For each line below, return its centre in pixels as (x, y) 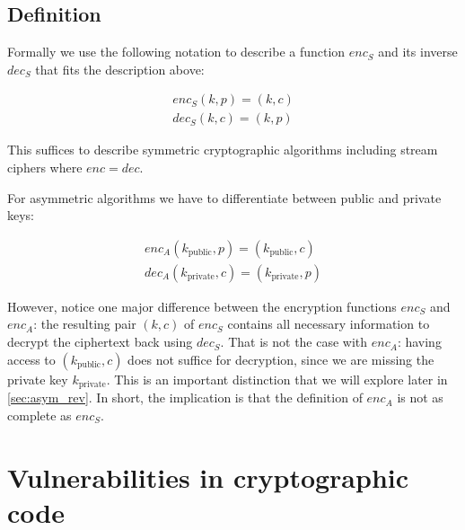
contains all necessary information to (329, 324)
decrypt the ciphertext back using (100, 342)
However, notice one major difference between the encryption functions (202, 306)
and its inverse (418, 52)
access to (31, 359)
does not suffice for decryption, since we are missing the (281, 359)
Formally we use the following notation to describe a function (176, 52)
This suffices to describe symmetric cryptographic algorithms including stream (223, 150)
